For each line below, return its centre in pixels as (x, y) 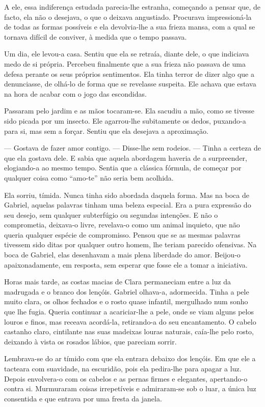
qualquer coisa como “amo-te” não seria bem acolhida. (89, 177)
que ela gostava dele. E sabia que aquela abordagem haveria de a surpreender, (126, 157)
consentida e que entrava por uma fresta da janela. (83, 398)
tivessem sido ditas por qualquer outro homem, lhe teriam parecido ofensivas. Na (130, 244)
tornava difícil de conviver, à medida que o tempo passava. (96, 36)
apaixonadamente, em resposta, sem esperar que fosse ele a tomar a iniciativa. (126, 264)
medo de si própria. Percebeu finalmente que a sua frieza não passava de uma (125, 63)
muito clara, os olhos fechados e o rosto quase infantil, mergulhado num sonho (126, 301)
